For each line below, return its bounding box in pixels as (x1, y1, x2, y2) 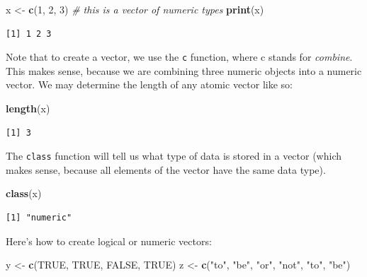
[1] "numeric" (6, 213, 72, 223)
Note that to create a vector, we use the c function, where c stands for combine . (6, 49, 353, 64)
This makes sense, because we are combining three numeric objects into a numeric (6, 63, 362, 78)
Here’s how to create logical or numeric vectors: (6, 233, 212, 248)
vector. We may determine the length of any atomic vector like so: (6, 77, 293, 92)
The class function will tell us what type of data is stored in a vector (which (6, 148, 341, 163)
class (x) (6, 186, 42, 201)
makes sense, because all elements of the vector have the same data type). (6, 162, 326, 177)
